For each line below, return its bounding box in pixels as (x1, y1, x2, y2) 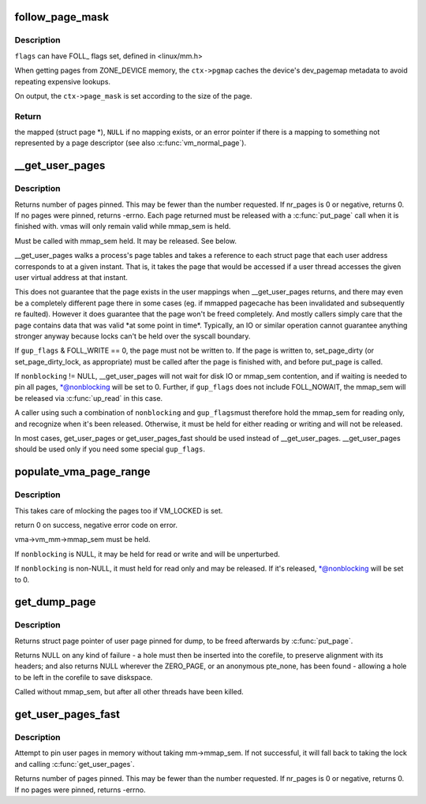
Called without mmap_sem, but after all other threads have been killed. (14, 687, 244, 697)
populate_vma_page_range (14, 466, 151, 479)
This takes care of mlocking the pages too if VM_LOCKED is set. (14, 506, 223, 515)
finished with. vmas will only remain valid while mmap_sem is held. (14, 222, 231, 231)
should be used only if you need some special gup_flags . (14, 444, 205, 454)
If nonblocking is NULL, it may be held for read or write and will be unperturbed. (14, 549, 280, 559)
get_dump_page (14, 596, 96, 609)
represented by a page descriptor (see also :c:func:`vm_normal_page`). (14, 138, 247, 148)
